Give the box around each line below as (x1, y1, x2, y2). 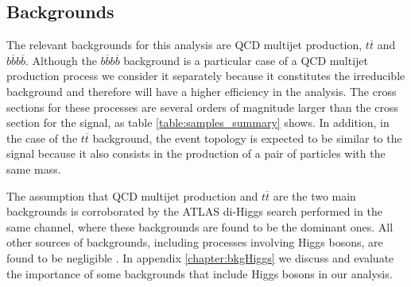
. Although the (25, 52, 97, 68)
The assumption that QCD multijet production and (6, 187, 258, 204)
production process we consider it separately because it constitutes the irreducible (6, 67, 405, 84)
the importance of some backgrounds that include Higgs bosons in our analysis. (6, 265, 393, 281)
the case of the (6, 129, 78, 146)
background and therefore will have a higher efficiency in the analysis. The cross (6, 82, 397, 99)
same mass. (6, 160, 61, 177)
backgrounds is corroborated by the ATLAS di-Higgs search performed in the (6, 203, 382, 220)
